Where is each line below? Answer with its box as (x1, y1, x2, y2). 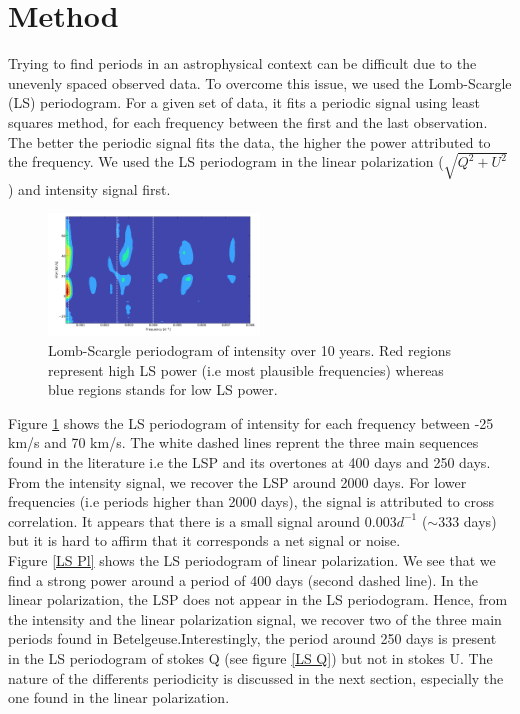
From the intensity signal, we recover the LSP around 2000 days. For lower (8, 471, 467, 492)
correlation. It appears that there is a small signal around (8, 510, 361, 531)
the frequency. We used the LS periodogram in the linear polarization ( (8, 151, 444, 172)
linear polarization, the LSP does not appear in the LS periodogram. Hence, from (8, 589, 508, 610)
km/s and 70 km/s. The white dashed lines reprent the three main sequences (8, 432, 479, 453)
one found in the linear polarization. (8, 687, 230, 708)
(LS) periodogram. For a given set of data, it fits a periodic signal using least (8, 92, 480, 113)
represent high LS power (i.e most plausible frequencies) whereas (48, 359, 444, 380)
